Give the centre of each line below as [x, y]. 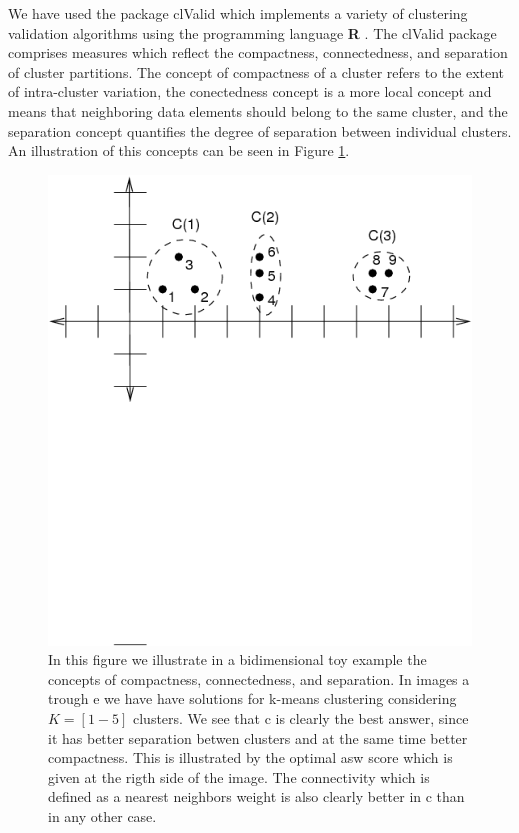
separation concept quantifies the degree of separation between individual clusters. [260, 130]
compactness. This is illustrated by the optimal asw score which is [250, 757]
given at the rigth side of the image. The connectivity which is [239, 776]
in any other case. [102, 815]
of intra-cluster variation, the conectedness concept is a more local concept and [250, 91]
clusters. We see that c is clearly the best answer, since [300, 717]
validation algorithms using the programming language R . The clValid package [252, 32]
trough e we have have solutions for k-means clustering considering [252, 698]
